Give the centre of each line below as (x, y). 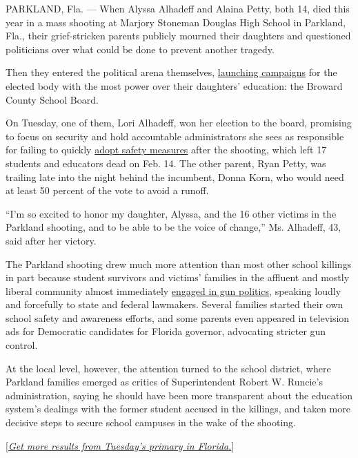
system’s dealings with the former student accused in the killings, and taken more (178, 409)
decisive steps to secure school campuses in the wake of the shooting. (151, 422)
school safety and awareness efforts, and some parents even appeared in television (178, 317)
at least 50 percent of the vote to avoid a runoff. (107, 190)
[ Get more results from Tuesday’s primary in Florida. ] (120, 445)
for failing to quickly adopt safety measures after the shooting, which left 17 (166, 150)
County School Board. (52, 99)
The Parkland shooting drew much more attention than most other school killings (179, 264)
